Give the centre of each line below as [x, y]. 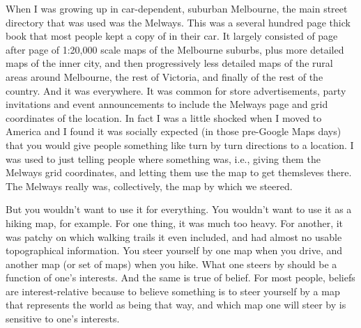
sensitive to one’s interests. [63, 319]
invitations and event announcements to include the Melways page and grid [167, 104]
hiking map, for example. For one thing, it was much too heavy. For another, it [175, 222]
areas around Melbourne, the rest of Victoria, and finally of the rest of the [164, 76]
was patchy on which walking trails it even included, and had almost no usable [174, 236]
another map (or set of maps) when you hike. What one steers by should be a [171, 264]
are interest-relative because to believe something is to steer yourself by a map [173, 291]
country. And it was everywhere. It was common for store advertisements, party [176, 90]
